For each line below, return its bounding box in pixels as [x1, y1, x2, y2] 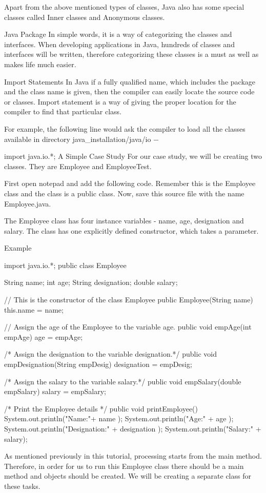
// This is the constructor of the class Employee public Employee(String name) [4, 294, 253, 305]
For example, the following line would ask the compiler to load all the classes [4, 123, 245, 134]
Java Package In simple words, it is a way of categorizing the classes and [4, 29, 232, 39]
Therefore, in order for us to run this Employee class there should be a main [4, 460, 244, 471]
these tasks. [4, 480, 40, 491]
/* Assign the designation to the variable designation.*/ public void [4, 348, 217, 359]
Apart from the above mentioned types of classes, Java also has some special [4, 2, 244, 12]
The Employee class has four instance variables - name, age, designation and [4, 215, 244, 226]
